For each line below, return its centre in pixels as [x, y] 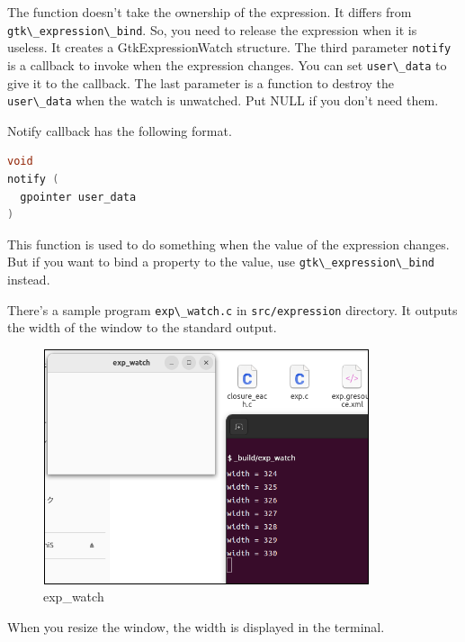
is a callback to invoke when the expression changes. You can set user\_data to [227, 64]
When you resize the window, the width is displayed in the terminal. [196, 626]
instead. [29, 280]
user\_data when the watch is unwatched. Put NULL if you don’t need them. [223, 100]
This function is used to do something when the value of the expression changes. [228, 244]
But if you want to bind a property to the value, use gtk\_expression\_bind [221, 262]
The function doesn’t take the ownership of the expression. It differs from [210, 12]
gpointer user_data [78, 197]
